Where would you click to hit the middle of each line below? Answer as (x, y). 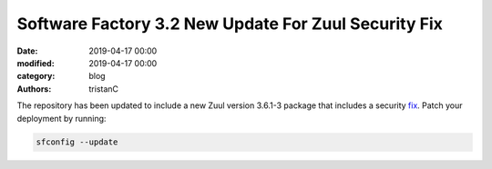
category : (36, 76)
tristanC (103, 89)
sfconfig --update (77, 142)
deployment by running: (61, 118)
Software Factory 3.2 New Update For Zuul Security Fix (230, 24)
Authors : (34, 89)
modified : (36, 63)
